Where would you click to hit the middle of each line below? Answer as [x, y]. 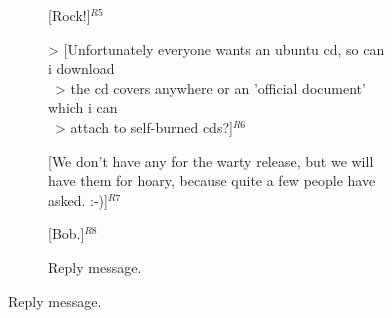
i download [81, 68]
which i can [83, 107]
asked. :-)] [78, 199]
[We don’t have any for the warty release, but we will [211, 160]
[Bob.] [66, 233]
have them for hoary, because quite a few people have [212, 180]
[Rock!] [69, 15]
